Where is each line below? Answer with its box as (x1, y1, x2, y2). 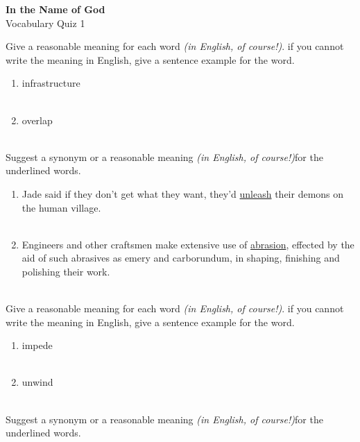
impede (22, 338, 53, 352)
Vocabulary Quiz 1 (6, 15, 85, 30)
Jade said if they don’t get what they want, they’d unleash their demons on (22, 186, 344, 201)
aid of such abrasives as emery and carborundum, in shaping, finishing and (22, 250, 340, 265)
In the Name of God (6, 2, 105, 16)
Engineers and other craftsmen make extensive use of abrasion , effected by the (22, 237, 354, 251)
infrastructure (22, 76, 80, 90)
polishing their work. (22, 264, 110, 278)
